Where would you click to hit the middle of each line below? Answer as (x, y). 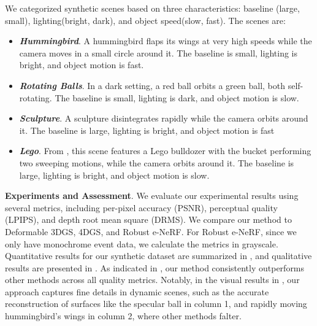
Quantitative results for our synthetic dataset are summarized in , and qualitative (158, 256)
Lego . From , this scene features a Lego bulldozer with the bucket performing (165, 151)
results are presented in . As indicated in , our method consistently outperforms (155, 267)
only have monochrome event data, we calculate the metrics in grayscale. (142, 243)
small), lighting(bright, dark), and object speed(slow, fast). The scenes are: (145, 20)
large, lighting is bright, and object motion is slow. (114, 175)
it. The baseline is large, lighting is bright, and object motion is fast (147, 130)
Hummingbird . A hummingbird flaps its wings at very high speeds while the (166, 41)
